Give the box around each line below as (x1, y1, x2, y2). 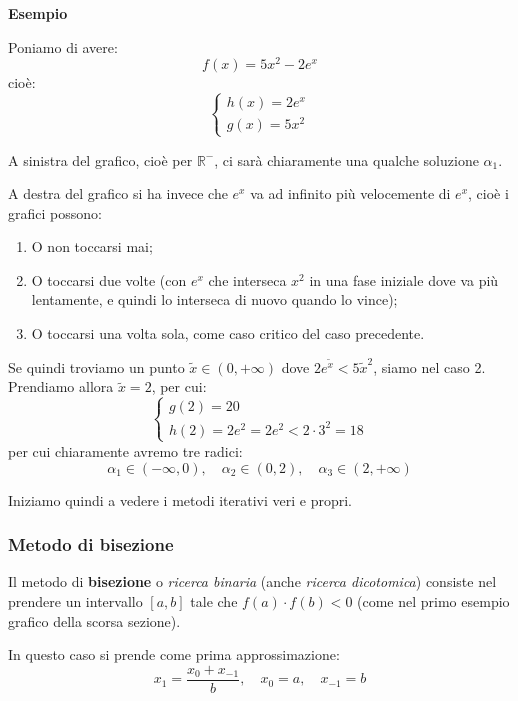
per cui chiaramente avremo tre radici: (8, 440, 243, 461)
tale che (190, 590, 238, 611)
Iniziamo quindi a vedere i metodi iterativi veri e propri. (8, 489, 352, 510)
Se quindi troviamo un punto (8, 356, 185, 377)
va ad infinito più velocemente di (250, 183, 451, 204)
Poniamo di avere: (8, 36, 118, 57)
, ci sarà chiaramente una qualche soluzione (214, 149, 479, 170)
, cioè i (468, 183, 509, 204)
